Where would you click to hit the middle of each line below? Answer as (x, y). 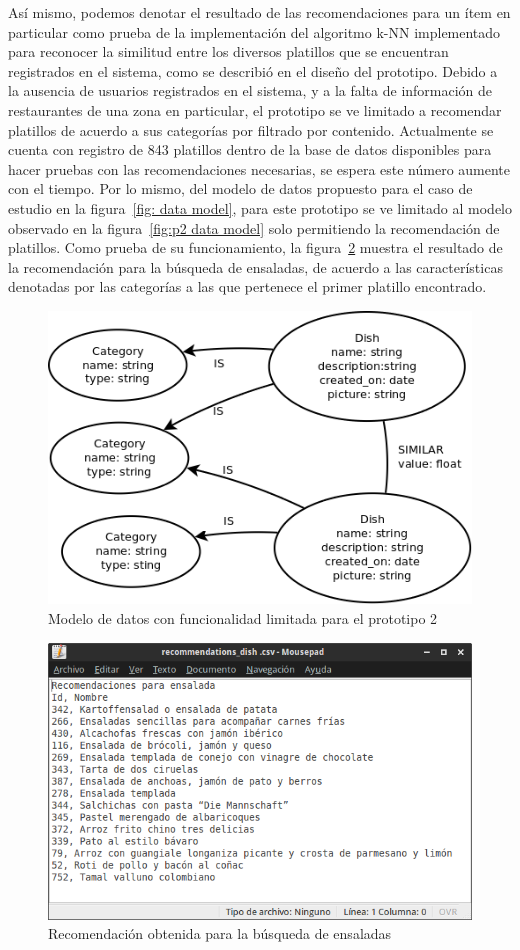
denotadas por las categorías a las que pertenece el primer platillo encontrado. (247, 286)
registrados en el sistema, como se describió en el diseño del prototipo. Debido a (253, 70)
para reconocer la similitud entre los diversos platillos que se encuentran (228, 51)
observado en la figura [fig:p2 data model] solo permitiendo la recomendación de (254, 227)
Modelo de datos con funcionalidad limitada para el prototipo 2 (243, 618)
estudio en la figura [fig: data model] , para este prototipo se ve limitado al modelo (260, 207)
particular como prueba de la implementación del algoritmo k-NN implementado (254, 31)
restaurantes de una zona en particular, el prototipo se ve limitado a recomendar (255, 109)
